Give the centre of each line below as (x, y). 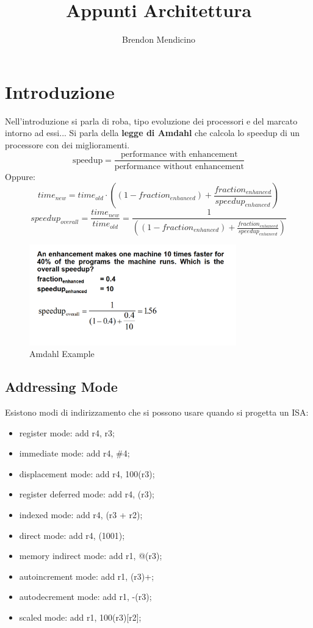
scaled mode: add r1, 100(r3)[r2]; (80, 617)
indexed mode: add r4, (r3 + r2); (81, 514)
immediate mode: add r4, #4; (74, 453)
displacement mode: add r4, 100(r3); (87, 473)
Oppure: (20, 176)
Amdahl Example (62, 354)
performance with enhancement (179, 155)
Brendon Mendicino (159, 39)
